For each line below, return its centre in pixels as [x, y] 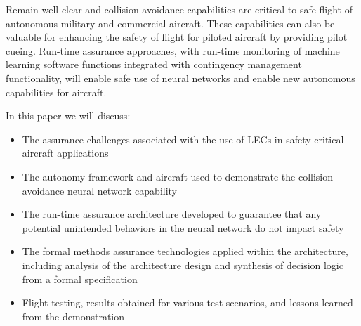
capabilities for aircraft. [56, 92]
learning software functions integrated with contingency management [154, 64]
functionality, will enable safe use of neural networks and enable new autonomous [180, 78]
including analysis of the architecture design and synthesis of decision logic [183, 265]
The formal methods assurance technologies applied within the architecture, [185, 251]
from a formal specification [80, 279]
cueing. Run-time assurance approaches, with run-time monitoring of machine [173, 50]
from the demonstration [73, 316]
